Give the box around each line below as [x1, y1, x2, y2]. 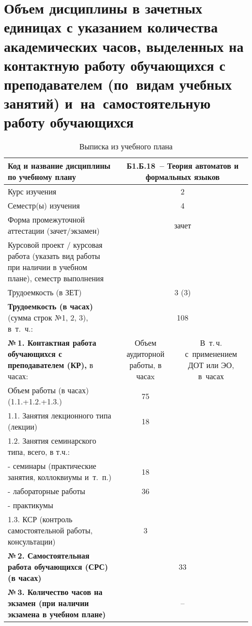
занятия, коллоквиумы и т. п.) [8, 471, 111, 483]
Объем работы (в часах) [8, 385, 89, 396]
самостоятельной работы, [8, 525, 93, 536]
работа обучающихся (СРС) [8, 561, 108, 573]
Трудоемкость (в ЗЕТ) [8, 287, 82, 298]
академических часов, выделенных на [4, 36, 244, 56]
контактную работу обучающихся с [4, 55, 225, 75]
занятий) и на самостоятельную [4, 93, 211, 113]
